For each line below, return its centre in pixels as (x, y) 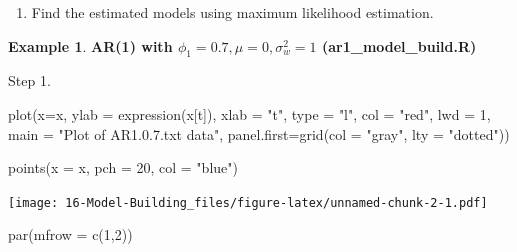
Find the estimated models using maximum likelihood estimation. (232, 12)
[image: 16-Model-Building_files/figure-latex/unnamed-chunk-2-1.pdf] (248, 202)
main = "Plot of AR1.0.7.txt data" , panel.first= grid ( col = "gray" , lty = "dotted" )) (259, 133)
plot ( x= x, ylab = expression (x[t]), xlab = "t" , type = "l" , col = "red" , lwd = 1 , (249, 113)
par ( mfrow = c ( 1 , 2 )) (70, 234)
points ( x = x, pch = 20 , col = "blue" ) (123, 167)
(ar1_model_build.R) (399, 45)
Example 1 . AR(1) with (90, 45)
